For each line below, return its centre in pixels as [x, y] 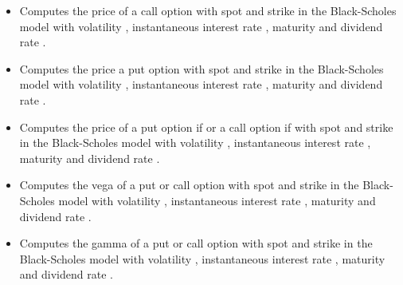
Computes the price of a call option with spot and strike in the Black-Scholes [208, 10]
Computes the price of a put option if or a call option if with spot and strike [206, 127]
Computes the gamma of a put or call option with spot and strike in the [196, 243]
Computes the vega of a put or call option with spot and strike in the [189, 185]
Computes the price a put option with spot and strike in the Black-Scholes [201, 68]
